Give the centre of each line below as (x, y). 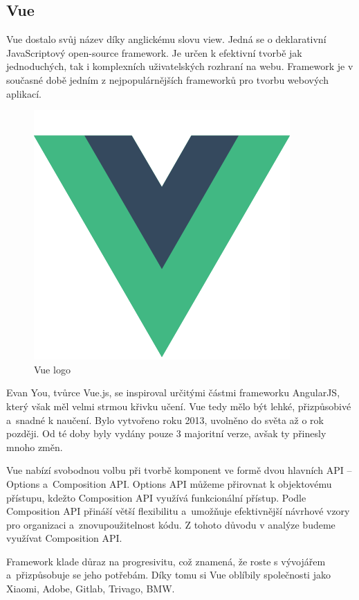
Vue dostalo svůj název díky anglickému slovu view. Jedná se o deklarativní (166, 39)
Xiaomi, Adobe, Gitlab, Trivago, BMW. (91, 589)
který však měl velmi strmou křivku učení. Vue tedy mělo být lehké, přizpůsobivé (179, 406)
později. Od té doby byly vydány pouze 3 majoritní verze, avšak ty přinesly (166, 433)
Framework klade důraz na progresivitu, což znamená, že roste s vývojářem (166, 561)
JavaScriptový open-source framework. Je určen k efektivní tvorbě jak (154, 52)
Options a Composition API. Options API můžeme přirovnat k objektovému (169, 483)
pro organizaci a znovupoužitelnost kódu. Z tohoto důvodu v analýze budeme (171, 524)
